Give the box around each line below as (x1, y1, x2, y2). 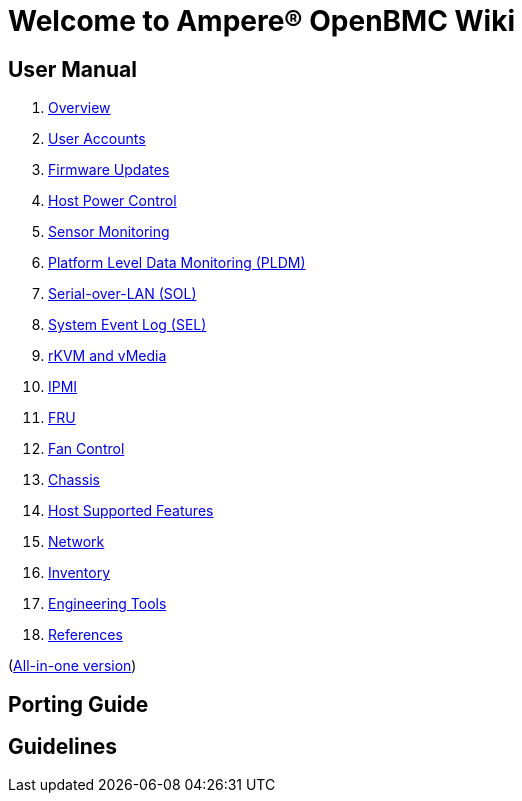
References (48, 626, 123, 644)
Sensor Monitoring (48, 223, 170, 241)
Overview (48, 99, 111, 117)
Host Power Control (48, 192, 177, 210)
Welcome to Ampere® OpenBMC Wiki (8, 4, 516, 38)
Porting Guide (8, 691, 149, 717)
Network (48, 533, 105, 551)
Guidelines (8, 734, 117, 760)
